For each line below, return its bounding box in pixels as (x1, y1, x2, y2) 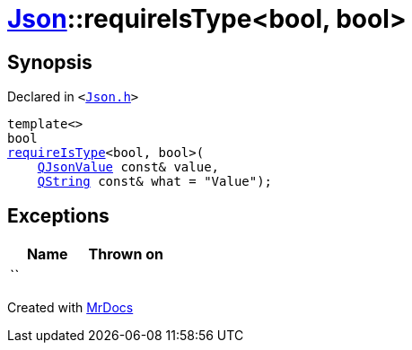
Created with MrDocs (7, 300, 134, 316)
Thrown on (88, 245, 163, 264)
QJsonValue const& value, (37, 160, 220, 175)
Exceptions (7, 204, 110, 227)
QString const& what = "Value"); (37, 174, 273, 189)
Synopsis (7, 50, 92, 74)
